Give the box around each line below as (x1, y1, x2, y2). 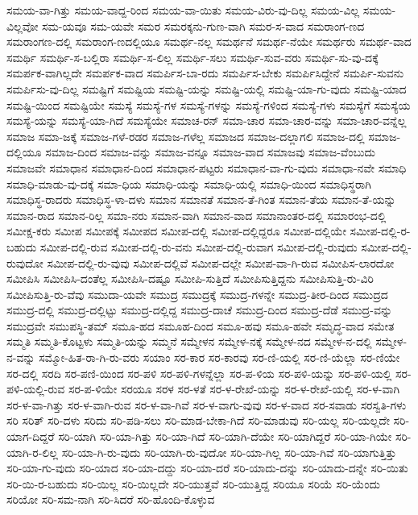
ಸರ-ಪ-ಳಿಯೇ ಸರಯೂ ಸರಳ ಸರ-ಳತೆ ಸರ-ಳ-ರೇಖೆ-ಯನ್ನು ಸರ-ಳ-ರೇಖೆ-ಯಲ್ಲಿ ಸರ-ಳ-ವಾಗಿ (68, 380, 400, 397)
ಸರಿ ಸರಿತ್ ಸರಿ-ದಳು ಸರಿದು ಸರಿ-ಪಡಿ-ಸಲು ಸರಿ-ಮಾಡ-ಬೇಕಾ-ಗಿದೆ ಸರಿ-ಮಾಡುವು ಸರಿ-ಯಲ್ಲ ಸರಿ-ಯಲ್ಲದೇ (6, 412, 390, 429)
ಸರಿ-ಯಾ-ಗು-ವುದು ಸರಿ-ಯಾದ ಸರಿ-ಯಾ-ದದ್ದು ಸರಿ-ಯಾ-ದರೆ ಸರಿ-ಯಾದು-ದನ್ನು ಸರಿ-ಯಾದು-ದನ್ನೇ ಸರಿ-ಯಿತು (6, 459, 408, 476)
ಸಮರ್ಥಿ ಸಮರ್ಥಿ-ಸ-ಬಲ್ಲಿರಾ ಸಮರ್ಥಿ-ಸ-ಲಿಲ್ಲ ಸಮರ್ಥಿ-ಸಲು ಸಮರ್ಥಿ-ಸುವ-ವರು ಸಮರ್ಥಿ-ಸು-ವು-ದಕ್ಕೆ (6, 48, 379, 65)
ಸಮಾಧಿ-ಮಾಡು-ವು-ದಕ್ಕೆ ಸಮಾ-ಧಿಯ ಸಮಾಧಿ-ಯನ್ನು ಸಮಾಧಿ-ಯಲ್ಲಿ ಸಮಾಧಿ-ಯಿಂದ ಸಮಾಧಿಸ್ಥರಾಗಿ (6, 175, 371, 192)
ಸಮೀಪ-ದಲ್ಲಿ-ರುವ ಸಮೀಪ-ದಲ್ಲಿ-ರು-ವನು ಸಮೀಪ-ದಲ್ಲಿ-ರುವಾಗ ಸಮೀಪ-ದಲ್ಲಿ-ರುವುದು (39, 238, 358, 255)
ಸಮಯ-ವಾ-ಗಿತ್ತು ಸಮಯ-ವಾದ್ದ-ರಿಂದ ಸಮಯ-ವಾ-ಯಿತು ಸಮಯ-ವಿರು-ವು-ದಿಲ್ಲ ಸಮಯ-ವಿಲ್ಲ (6, 2, 360, 18)
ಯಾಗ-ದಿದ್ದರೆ (6, 428, 55, 445)
